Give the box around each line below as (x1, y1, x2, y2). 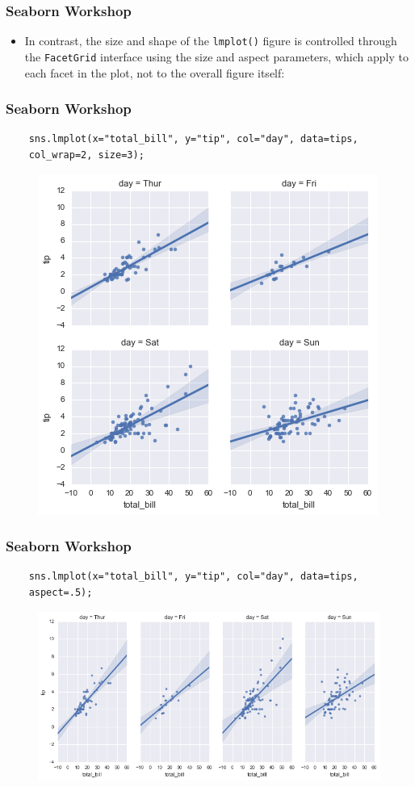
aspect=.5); (28, 586, 93, 598)
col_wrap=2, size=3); (28, 149, 145, 161)
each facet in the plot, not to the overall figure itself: (24, 64, 285, 81)
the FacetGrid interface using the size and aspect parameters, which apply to (24, 48, 409, 65)
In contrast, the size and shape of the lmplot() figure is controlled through (24, 32, 397, 49)
